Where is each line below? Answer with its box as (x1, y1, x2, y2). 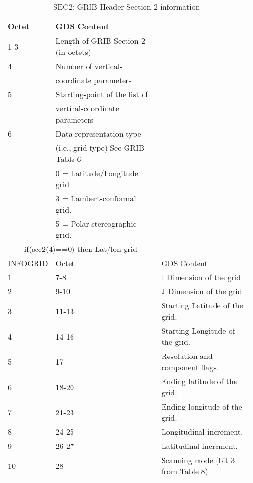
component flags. (161, 361, 219, 373)
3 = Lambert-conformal (55, 193, 136, 204)
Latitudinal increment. (161, 440, 238, 451)
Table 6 (55, 153, 81, 164)
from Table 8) (161, 465, 208, 477)
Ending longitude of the (161, 401, 242, 412)
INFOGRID (8, 257, 48, 268)
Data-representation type (55, 128, 141, 139)
